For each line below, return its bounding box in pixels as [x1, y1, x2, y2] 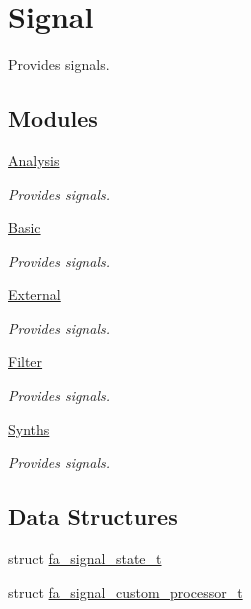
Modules [8, 103, 98, 134]
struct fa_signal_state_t [8, 548, 162, 569]
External [8, 284, 61, 305]
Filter [8, 351, 43, 372]
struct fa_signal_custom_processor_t [8, 581, 243, 602]
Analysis [8, 149, 60, 170]
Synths [8, 418, 50, 439]
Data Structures [8, 501, 178, 532]
